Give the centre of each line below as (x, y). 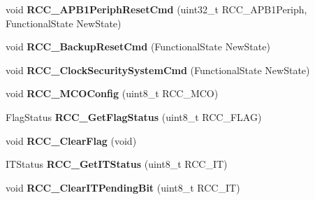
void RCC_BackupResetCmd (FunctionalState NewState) (138, 47)
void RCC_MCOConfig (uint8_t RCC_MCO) (112, 93)
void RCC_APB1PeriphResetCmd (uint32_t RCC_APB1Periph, (156, 9)
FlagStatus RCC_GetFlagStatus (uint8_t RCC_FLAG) (134, 116)
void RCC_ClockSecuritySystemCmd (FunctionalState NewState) (158, 70)
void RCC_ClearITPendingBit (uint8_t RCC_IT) (123, 187)
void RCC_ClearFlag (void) (71, 140)
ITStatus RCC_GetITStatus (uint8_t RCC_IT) (117, 164)
